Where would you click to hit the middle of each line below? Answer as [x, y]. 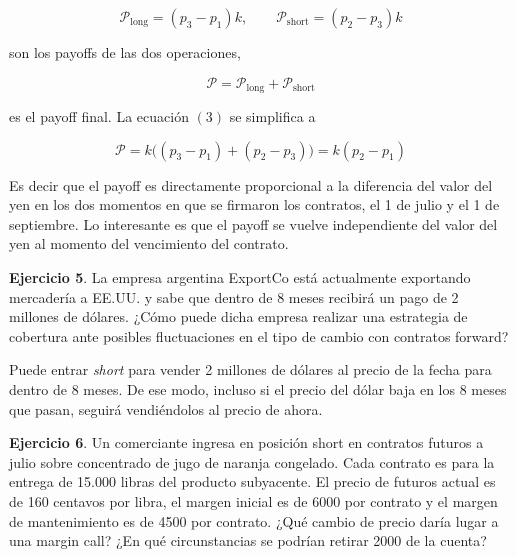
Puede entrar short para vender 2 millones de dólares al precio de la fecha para [250, 369]
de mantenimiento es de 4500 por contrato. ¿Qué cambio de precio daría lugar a [254, 520]
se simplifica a [272, 116]
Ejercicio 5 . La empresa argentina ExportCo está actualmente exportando [240, 277]
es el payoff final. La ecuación [99, 116]
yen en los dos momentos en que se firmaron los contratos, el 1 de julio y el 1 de [254, 204]
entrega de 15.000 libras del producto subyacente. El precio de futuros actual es [252, 481]
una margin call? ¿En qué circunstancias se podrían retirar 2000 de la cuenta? [248, 540]
